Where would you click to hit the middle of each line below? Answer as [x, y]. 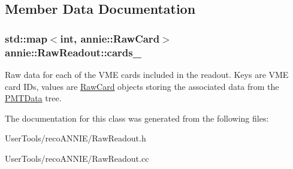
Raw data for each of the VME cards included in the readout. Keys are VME [147, 74]
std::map [26, 38]
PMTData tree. [33, 98]
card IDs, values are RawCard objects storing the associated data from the [142, 86]
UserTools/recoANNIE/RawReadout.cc [77, 158]
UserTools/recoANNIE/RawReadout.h [75, 138]
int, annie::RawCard [110, 38]
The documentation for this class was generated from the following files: [137, 118]
